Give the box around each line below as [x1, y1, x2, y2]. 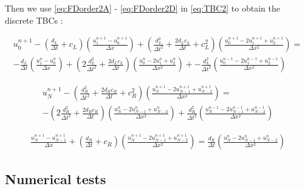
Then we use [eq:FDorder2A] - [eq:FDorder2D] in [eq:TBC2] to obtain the [5, 2, 280, 14]
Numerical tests [5, 169, 106, 188]
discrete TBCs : [5, 13, 63, 26]
